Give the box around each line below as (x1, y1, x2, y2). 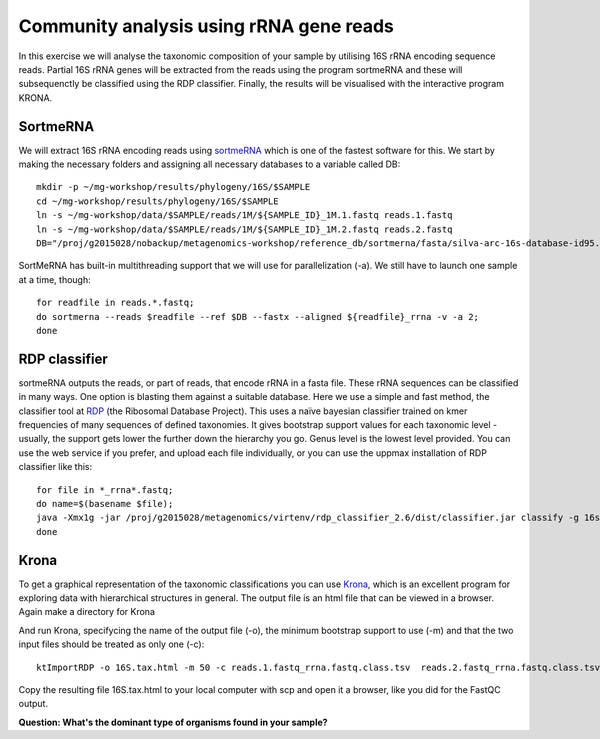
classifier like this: (18, 461, 93, 473)
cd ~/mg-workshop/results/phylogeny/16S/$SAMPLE (36, 195, 279, 207)
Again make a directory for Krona (18, 606, 155, 618)
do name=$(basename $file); (36, 498, 174, 509)
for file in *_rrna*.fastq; (36, 484, 174, 495)
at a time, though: (18, 273, 91, 285)
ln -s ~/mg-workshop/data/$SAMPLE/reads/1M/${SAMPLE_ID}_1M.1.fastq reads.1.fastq (36, 210, 453, 221)
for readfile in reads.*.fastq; (36, 297, 195, 309)
